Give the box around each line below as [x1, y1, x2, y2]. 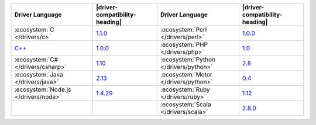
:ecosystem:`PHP [160, 41, 208, 48]
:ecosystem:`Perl [160, 26, 207, 33]
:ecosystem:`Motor [160, 71, 213, 78]
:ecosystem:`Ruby [160, 85, 210, 93]
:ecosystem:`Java [14, 71, 64, 78]
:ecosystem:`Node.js [14, 85, 71, 93]
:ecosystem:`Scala [160, 100, 211, 108]
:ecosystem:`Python [160, 55, 216, 64]
